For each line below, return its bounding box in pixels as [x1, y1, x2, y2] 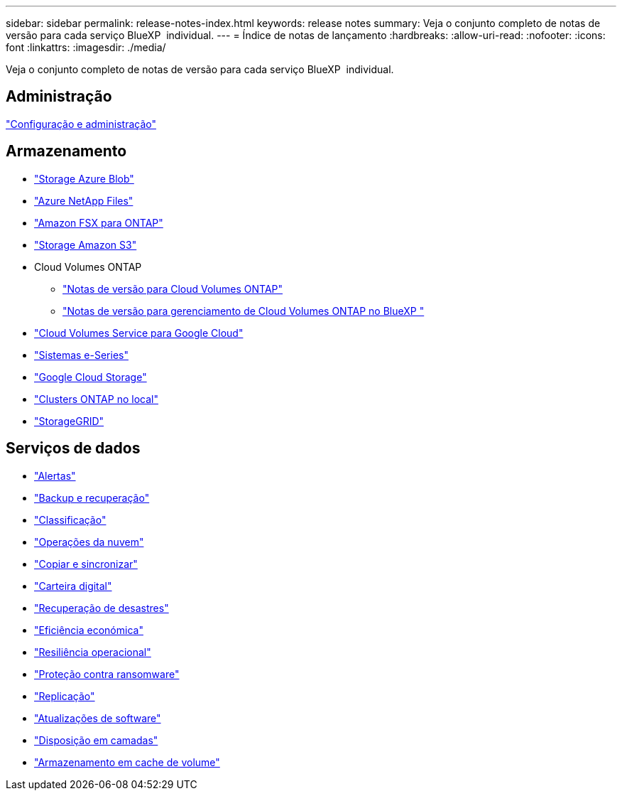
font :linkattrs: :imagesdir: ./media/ [6, 41, 166, 53]
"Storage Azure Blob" [34, 172, 134, 185]
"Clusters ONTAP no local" [34, 392, 158, 405]
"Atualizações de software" [34, 711, 161, 724]
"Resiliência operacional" [34, 645, 151, 658]
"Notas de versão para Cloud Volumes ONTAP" [62, 282, 283, 295]
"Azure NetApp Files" [34, 194, 133, 207]
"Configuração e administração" [6, 117, 156, 130]
